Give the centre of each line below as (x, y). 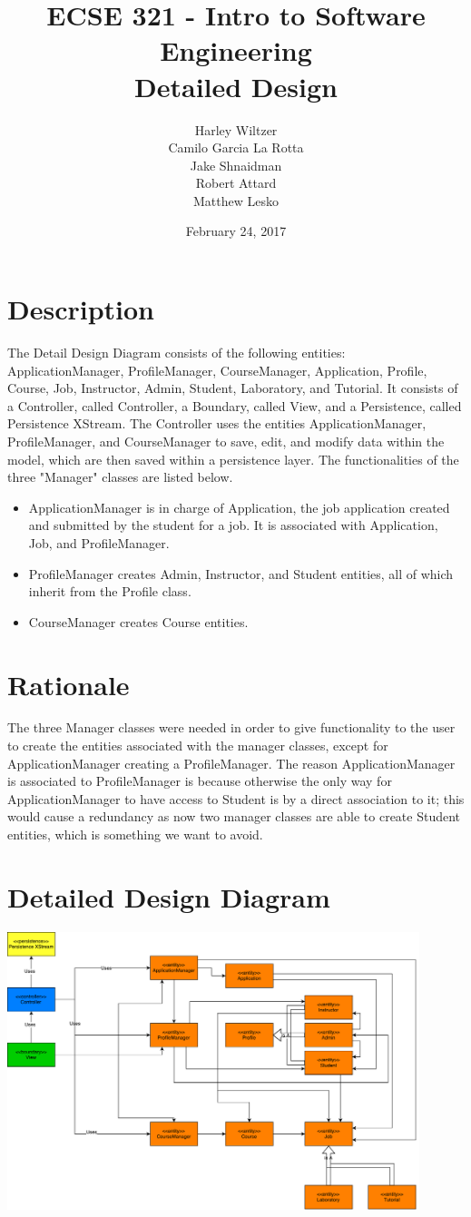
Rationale (69, 684)
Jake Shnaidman (236, 165)
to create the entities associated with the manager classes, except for (198, 746)
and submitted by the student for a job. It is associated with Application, (233, 525)
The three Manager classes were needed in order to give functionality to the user (231, 727)
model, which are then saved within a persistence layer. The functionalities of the (233, 459)
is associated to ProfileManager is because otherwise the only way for (200, 781)
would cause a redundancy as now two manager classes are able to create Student (234, 816)
